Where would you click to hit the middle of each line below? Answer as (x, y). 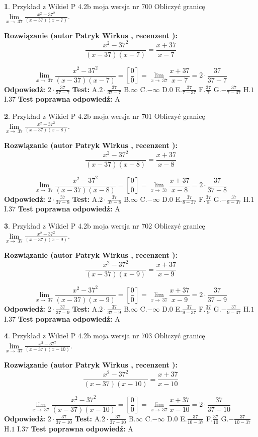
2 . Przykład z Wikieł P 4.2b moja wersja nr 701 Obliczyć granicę (105, 116)
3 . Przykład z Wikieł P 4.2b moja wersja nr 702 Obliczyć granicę (105, 226)
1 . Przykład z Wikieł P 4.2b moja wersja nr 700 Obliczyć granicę (105, 6)
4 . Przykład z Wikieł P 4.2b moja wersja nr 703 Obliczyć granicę (105, 336)
